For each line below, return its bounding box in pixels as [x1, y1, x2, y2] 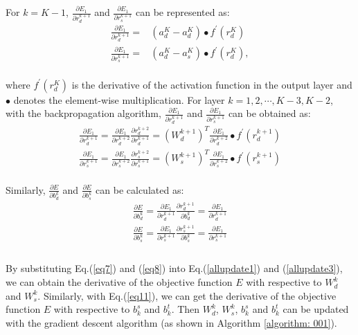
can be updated [283, 302, 349, 316]
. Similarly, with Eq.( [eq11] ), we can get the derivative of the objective [37, 288, 337, 302]
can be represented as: [135, 5, 230, 19]
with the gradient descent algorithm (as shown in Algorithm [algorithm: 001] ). [6, 315, 337, 329]
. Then [171, 302, 200, 316]
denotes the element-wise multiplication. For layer [13, 92, 225, 107]
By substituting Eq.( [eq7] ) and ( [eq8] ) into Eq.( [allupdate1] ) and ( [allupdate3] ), [6, 261, 343, 275]
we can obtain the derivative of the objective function [6, 275, 233, 289]
